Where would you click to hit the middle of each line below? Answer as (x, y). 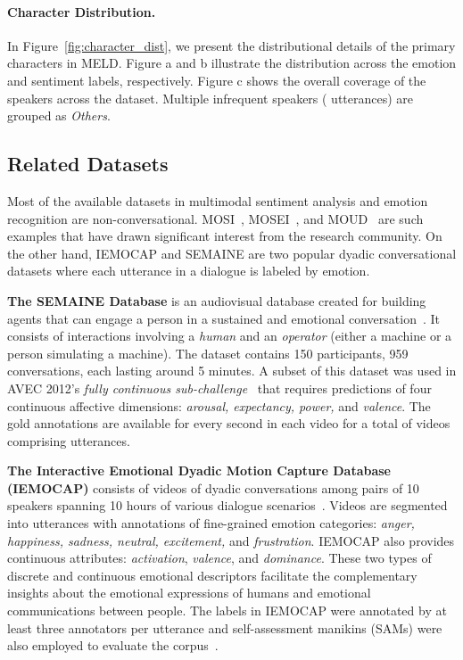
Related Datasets (88, 164)
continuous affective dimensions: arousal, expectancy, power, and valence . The (219, 405)
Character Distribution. (82, 11)
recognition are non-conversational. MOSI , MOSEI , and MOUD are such (215, 218)
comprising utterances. (69, 440)
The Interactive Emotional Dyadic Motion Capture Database (199, 470)
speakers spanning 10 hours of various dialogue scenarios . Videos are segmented (227, 505)
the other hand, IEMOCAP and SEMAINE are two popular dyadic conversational (232, 253)
